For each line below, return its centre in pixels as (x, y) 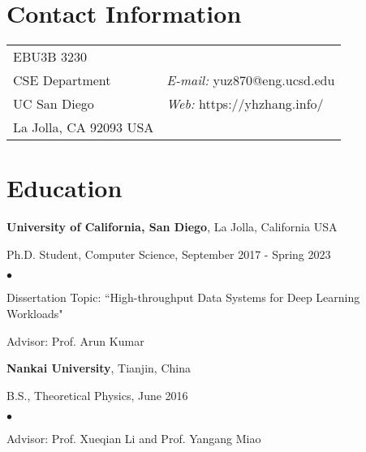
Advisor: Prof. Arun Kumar (75, 340)
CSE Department (62, 80)
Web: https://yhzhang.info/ (245, 104)
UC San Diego (54, 104)
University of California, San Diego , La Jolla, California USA (172, 227)
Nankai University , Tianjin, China (99, 368)
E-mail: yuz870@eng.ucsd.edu (251, 80)
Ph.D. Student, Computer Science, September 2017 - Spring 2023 (169, 254)
